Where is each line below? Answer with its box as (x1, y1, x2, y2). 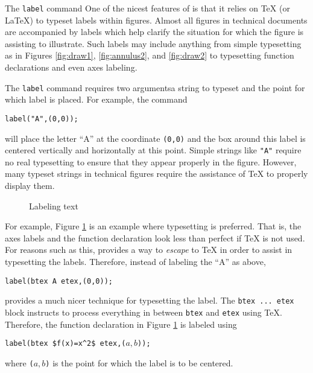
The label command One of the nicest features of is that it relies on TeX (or (5, 2, 290, 14)
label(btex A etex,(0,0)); (5, 276, 113, 285)
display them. (5, 179, 55, 192)
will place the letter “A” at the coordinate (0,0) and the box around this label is (5, 132, 306, 144)
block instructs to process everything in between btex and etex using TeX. (5, 305, 282, 318)
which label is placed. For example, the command (5, 93, 188, 106)
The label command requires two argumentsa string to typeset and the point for (5, 81, 305, 94)
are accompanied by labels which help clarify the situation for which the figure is (5, 25, 304, 38)
